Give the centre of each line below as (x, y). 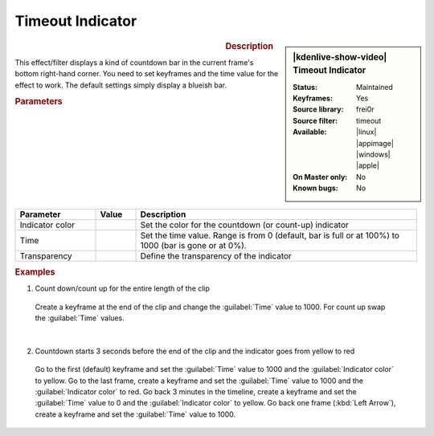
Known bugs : (316, 188)
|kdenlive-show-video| (340, 57)
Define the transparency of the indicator (216, 255)
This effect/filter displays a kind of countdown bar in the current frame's (134, 62)
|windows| (373, 155)
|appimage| (375, 143)
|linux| (366, 132)
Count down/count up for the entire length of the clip (123, 288)
